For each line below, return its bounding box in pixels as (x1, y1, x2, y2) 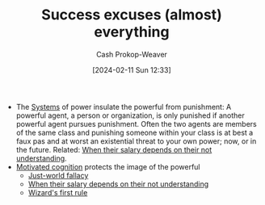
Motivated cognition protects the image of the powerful (15, 161, 200, 171)
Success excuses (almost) (41, 6, 222, 24)
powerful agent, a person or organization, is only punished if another (15, 111, 245, 120)
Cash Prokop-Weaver (95, 49, 168, 59)
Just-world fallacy (27, 170, 89, 180)
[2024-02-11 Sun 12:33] (92, 65, 171, 74)
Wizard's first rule (27, 187, 88, 197)
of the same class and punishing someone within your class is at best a (15, 128, 254, 137)
